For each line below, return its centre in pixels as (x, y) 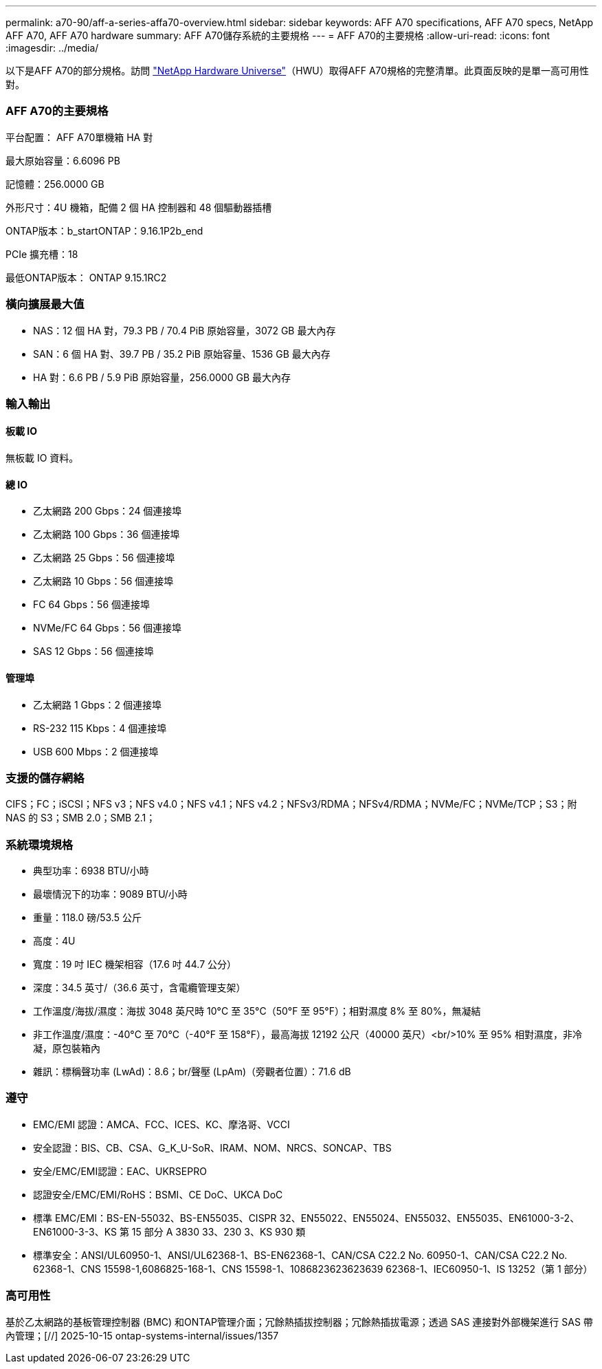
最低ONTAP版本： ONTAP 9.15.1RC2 (86, 277)
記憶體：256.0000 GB (55, 184)
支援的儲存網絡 (45, 778)
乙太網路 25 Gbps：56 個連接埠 (104, 558)
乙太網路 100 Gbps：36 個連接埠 (107, 535)
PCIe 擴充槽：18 (42, 254)
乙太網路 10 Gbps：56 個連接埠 (103, 581)
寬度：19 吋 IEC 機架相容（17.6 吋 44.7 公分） (135, 964)
